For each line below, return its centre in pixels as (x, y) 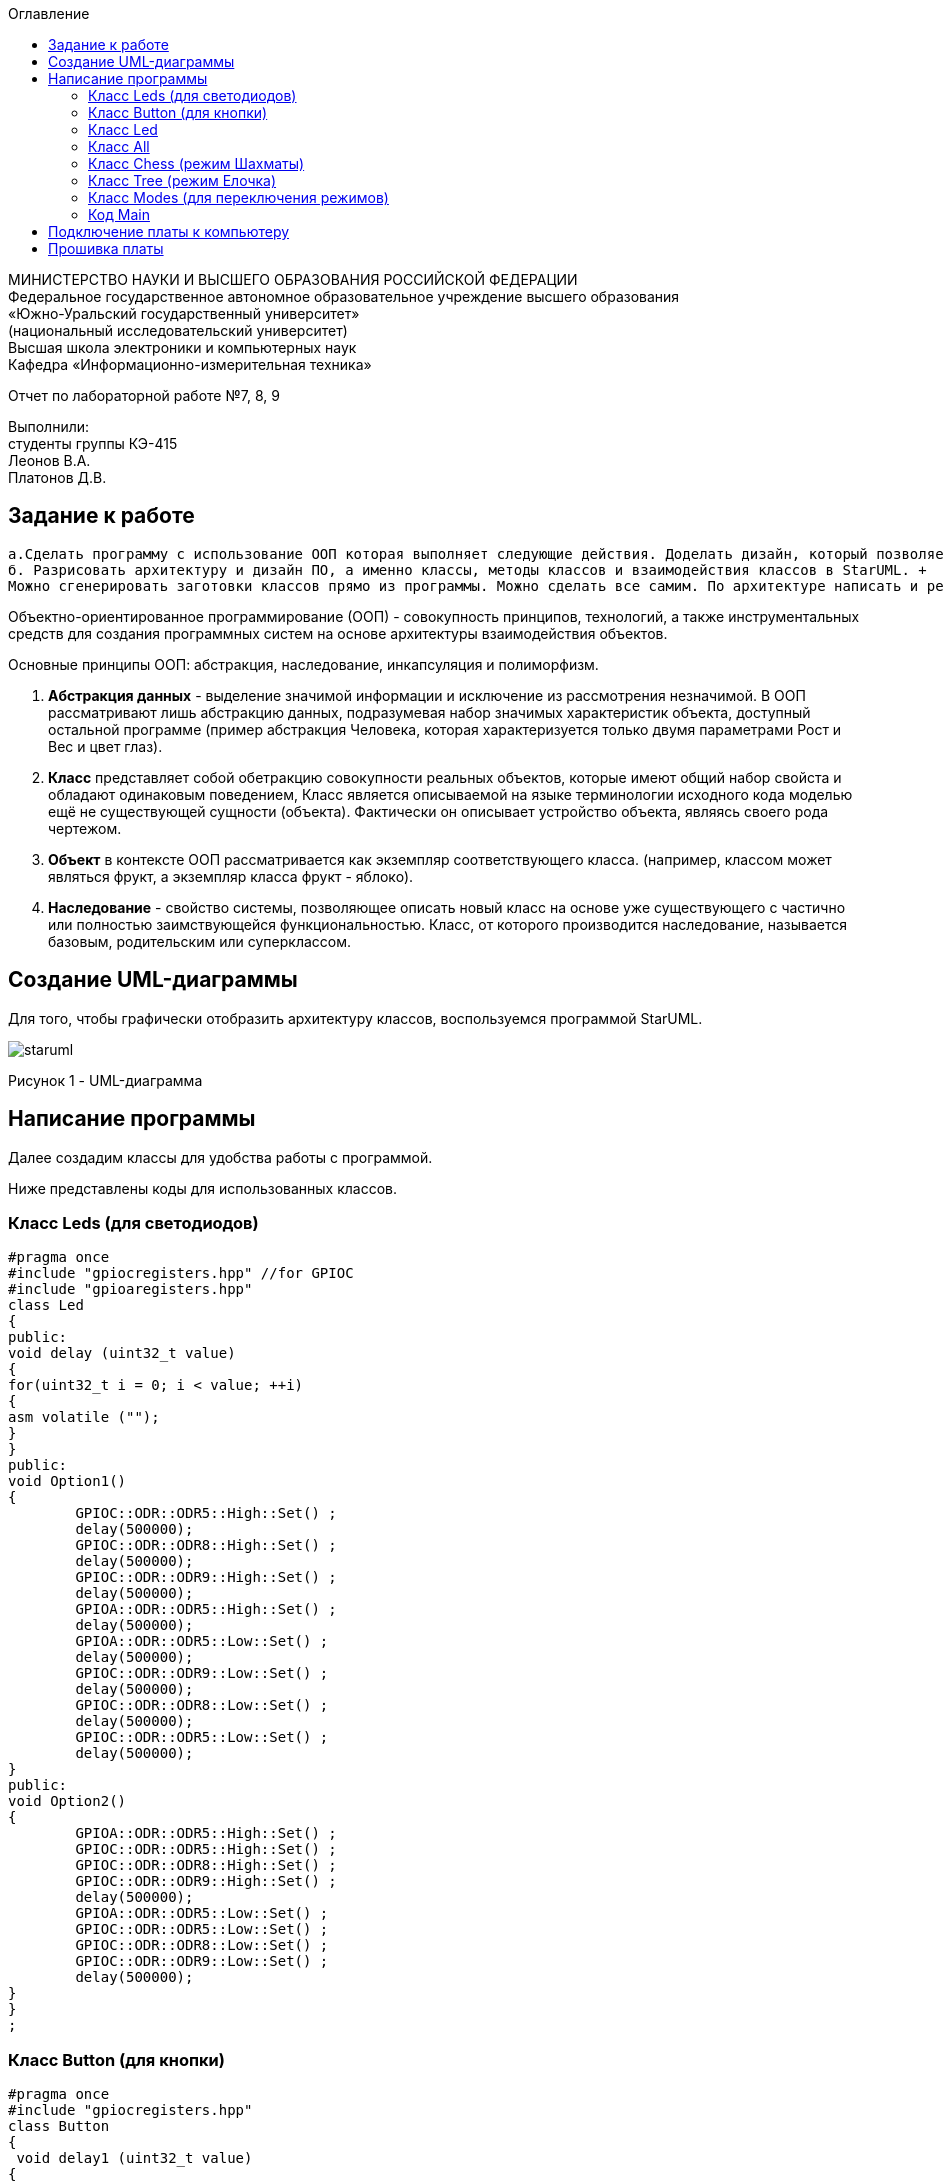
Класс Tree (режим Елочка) (182, 180)
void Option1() (67, 1481)
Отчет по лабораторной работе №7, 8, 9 (144, 395)
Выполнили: (49, 426)
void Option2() (67, 1801)
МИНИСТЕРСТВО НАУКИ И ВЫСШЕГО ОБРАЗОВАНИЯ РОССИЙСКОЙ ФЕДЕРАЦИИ (293, 279)
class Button (59, 2126)
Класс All (119, 146)
